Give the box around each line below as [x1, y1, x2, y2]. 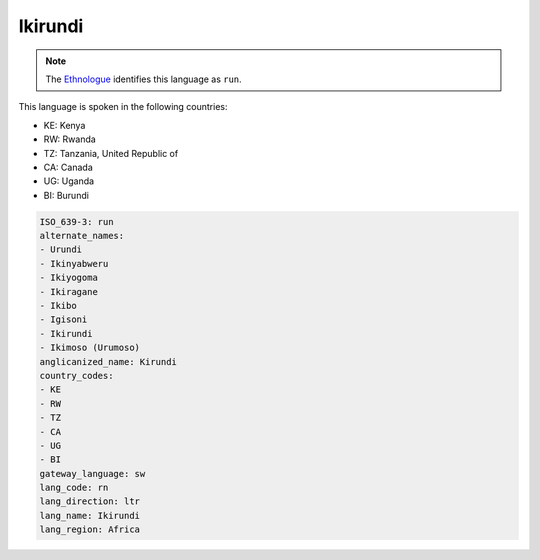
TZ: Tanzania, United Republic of [43, 147, 179, 159]
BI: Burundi [43, 189, 90, 201]
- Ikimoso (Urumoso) [39, 342, 140, 354]
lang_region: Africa [39, 524, 140, 535]
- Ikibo [39, 300, 77, 311]
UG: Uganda [43, 175, 95, 187]
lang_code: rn [39, 482, 109, 494]
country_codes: [39, 370, 114, 381]
